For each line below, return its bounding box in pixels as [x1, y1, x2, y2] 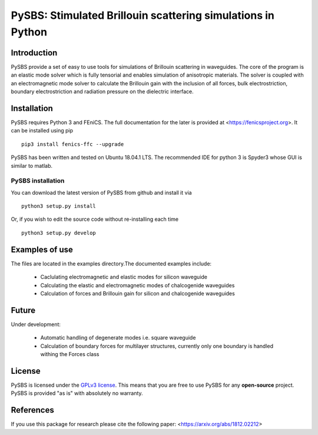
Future [11, 305, 36, 315]
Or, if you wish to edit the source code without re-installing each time [11, 215, 179, 223]
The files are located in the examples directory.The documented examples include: [11, 260, 212, 267]
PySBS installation [11, 177, 65, 185]
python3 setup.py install [21, 203, 97, 210]
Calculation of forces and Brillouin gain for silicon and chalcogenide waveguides [40, 290, 235, 297]
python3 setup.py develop [21, 230, 97, 236]
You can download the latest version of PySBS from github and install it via [11, 189, 192, 196]
